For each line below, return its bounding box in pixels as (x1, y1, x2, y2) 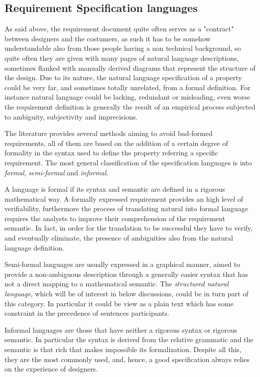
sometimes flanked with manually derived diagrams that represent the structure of (4, 62, 256, 73)
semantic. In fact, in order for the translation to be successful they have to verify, (4, 223, 253, 233)
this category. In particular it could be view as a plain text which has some (4, 298, 234, 308)
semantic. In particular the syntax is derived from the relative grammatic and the (4, 334, 254, 345)
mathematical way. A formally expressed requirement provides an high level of (4, 193, 244, 204)
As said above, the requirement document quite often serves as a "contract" (4, 23, 234, 34)
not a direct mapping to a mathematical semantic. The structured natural (4, 278, 229, 289)
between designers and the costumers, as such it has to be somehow (4, 33, 211, 43)
